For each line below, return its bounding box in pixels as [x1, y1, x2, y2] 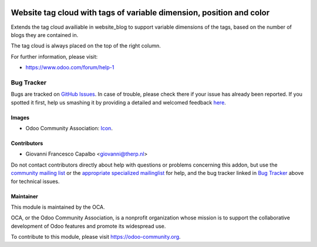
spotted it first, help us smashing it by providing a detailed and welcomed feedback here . [11, 99, 226, 106]
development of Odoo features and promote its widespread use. [11, 222, 166, 229]
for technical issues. [11, 178, 60, 185]
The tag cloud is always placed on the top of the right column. [11, 42, 161, 49]
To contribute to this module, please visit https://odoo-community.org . [11, 234, 181, 241]
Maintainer [11, 192, 38, 199]
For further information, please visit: [11, 53, 98, 60]
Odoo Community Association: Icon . [25, 125, 113, 131]
